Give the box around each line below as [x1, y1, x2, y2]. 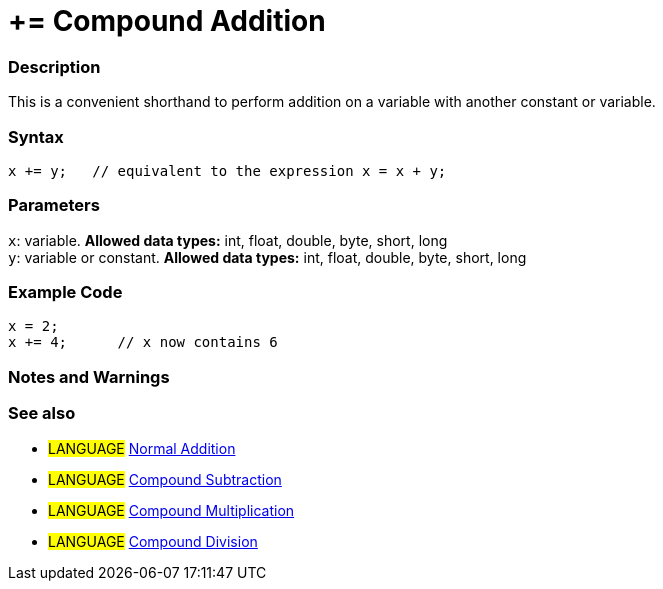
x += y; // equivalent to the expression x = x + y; [8, 162, 447, 179]
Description [8, 56, 101, 77]
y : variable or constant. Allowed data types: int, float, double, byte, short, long [8, 248, 527, 266]
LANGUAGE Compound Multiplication [48, 501, 295, 519]
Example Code [8, 282, 123, 302]
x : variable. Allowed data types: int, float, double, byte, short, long [8, 231, 448, 249]
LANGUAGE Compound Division [48, 532, 258, 550]
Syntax [8, 126, 64, 147]
